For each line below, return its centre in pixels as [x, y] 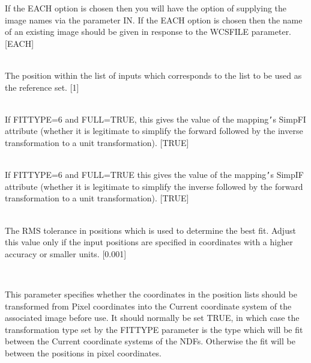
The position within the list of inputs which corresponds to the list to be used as [153, 75]
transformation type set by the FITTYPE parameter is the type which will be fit [154, 329]
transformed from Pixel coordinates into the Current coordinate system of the [148, 306]
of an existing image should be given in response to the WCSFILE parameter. [148, 32]
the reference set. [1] [42, 87]
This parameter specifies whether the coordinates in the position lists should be [151, 294]
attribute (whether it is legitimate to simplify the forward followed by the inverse [154, 131]
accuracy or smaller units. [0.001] [66, 253]
